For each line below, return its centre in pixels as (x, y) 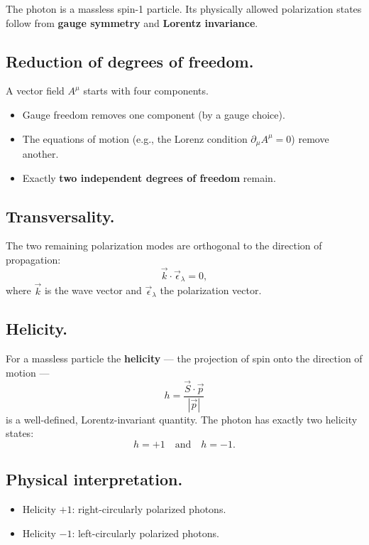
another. (40, 154)
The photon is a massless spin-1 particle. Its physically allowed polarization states (184, 9)
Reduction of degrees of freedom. (130, 61)
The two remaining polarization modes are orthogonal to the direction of (164, 245)
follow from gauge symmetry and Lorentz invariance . (132, 22)
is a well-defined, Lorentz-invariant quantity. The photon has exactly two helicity (182, 419)
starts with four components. (146, 91)
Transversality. (60, 216)
